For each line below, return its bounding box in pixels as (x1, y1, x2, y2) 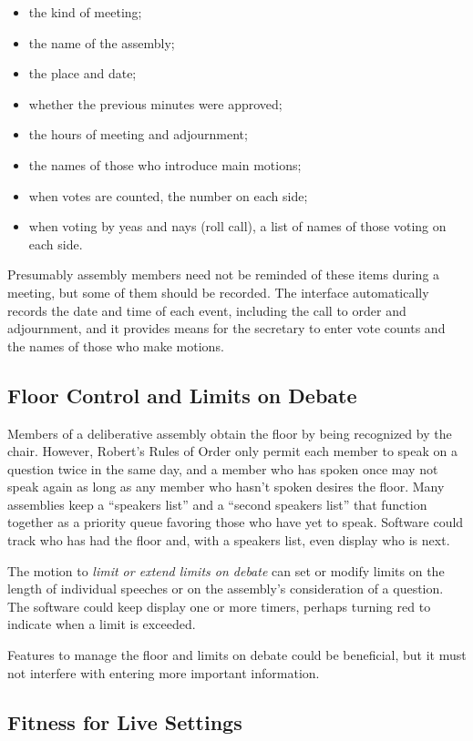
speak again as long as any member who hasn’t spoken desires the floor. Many (7, 477, 445, 496)
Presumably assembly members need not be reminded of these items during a (7, 265, 440, 284)
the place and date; (28, 64, 137, 83)
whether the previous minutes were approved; (28, 94, 283, 113)
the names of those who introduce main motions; (28, 155, 302, 174)
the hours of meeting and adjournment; (28, 125, 248, 144)
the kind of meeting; (28, 3, 142, 21)
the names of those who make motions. (7, 336, 224, 355)
